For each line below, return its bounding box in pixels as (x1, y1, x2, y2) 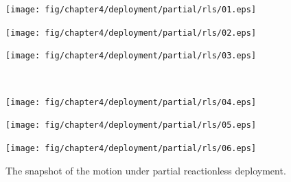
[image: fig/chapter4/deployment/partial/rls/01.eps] (5, 5, 257, 14)
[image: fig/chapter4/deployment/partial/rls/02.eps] (5, 27, 257, 38)
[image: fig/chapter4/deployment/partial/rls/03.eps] (5, 51, 257, 61)
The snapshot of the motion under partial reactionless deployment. (5, 163, 286, 177)
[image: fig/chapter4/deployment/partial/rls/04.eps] (5, 97, 257, 107)
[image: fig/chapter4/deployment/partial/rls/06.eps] (5, 143, 257, 153)
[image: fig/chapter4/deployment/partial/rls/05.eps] (5, 120, 257, 130)
